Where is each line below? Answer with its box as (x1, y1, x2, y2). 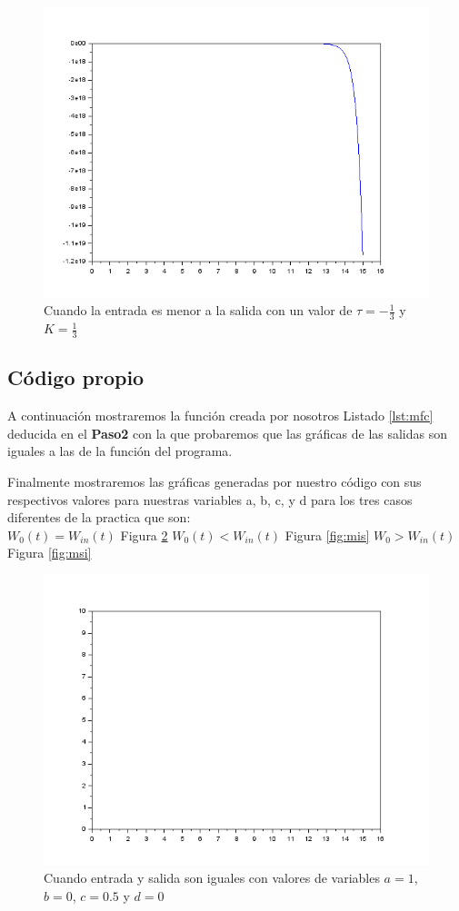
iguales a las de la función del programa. (7, 441, 233, 460)
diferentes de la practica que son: (7, 508, 191, 527)
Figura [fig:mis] (284, 525, 370, 544)
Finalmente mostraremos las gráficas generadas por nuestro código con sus (7, 471, 422, 490)
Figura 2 (120, 525, 168, 544)
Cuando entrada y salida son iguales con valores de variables (44, 868, 380, 887)
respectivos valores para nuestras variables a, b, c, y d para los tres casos (7, 490, 413, 509)
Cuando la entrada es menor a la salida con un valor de (44, 301, 353, 320)
